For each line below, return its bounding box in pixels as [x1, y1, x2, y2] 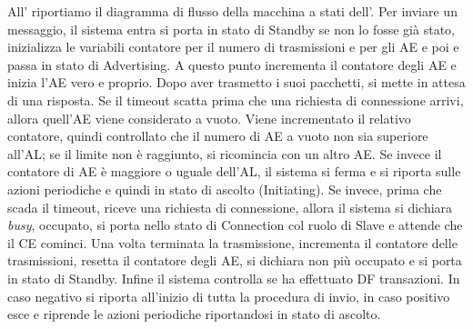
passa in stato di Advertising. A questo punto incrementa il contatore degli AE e [7, 55, 457, 74]
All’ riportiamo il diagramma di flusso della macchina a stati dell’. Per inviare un [7, 2, 458, 20]
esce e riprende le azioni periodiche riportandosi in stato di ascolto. [7, 304, 381, 324]
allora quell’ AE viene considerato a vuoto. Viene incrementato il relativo [7, 108, 411, 127]
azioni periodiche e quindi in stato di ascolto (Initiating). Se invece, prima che [7, 179, 442, 198]
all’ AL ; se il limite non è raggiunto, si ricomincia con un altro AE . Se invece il [7, 144, 442, 163]
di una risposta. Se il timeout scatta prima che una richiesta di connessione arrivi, [7, 90, 464, 109]
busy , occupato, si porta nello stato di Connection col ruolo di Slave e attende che [7, 215, 463, 234]
